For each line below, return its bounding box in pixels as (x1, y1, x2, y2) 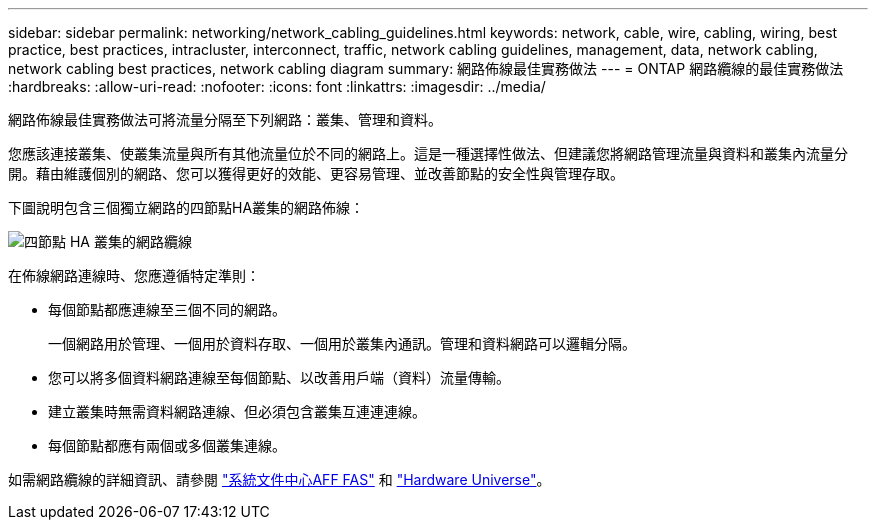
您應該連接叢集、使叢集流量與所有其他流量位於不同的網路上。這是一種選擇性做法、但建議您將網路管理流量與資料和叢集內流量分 (8, 145, 848, 162)
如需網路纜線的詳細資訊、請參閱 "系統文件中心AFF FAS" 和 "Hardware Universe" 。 (8, 471, 551, 488)
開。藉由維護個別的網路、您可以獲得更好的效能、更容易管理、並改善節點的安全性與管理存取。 (8, 165, 624, 182)
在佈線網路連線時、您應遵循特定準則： (8, 267, 260, 284)
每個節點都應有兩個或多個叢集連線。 (48, 437, 286, 454)
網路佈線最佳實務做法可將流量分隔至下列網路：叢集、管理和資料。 (8, 111, 442, 128)
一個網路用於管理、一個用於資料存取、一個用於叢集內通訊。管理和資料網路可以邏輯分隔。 (48, 335, 636, 352)
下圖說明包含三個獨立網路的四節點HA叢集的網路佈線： (8, 199, 365, 216)
